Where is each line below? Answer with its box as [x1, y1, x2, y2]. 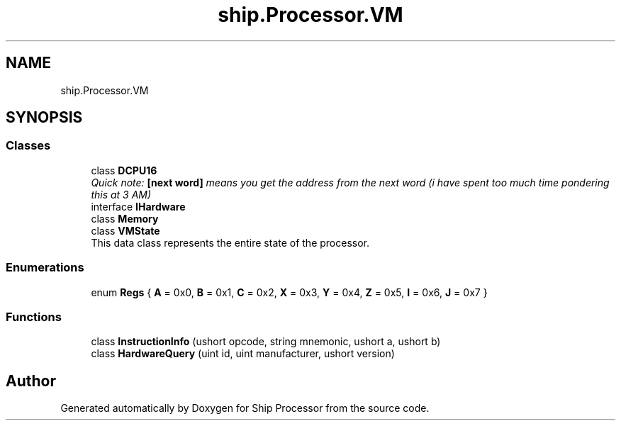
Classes [6, 138, 51, 153]
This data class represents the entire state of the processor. [91, 236, 370, 249]
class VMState [91, 224, 160, 237]
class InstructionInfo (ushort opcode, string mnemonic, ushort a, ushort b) [91, 335, 441, 348]
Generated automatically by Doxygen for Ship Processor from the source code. [60, 402, 430, 415]
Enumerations [6, 260, 84, 275]
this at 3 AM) [91, 188, 152, 201]
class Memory [91, 212, 159, 225]
